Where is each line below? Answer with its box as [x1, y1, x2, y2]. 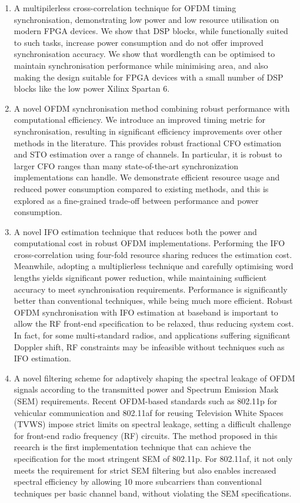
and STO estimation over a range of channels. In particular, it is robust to [14, 148, 282, 160]
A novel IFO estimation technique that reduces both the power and [14, 225, 257, 237]
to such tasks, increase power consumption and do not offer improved [14, 36, 264, 48]
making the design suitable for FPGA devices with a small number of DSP [14, 71, 284, 83]
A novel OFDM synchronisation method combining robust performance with [14, 102, 290, 114]
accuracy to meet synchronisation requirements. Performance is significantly [14, 283, 288, 295]
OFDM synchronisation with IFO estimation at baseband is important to [14, 306, 278, 318]
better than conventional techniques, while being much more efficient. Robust [14, 294, 293, 307]
